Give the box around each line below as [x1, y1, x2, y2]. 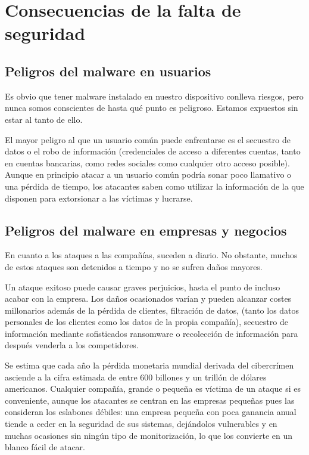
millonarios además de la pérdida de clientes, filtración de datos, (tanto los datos [5, 304, 299, 316]
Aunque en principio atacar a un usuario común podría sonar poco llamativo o [5, 168, 292, 181]
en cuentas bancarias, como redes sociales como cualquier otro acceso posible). [5, 156, 290, 169]
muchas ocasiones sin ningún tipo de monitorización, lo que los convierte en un [5, 429, 293, 441]
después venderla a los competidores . [5, 339, 139, 351]
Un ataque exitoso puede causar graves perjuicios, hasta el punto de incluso [5, 280, 280, 293]
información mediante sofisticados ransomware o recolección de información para [5, 327, 298, 339]
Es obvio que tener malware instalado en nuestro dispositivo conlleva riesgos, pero [5, 89, 304, 102]
